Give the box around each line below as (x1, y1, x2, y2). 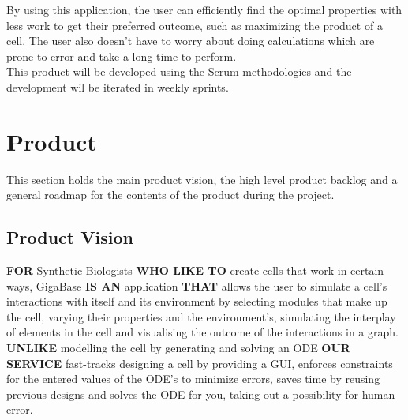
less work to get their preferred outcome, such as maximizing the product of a (6, 17, 383, 33)
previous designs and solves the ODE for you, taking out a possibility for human (6, 385, 395, 402)
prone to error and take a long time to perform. (6, 47, 237, 64)
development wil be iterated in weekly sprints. (6, 78, 229, 95)
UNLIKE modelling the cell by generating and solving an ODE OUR (6, 339, 350, 356)
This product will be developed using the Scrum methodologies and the (6, 63, 352, 80)
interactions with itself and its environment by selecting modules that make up (6, 293, 387, 309)
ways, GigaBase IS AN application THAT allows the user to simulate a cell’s (6, 277, 387, 294)
